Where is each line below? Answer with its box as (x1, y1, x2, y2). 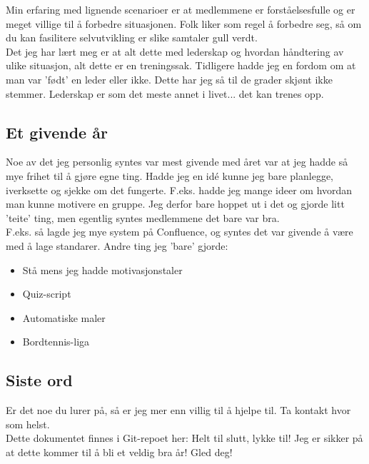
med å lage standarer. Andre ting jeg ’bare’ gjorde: (6, 238, 228, 253)
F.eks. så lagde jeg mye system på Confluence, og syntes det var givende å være (6, 224, 353, 239)
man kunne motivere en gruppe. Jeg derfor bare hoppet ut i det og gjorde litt (6, 196, 345, 211)
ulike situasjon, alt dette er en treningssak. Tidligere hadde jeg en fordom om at (6, 58, 356, 73)
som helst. (6, 416, 50, 431)
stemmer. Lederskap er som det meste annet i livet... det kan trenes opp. (6, 86, 324, 101)
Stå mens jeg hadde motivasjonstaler (22, 262, 183, 277)
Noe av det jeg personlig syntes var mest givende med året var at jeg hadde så (6, 154, 348, 169)
